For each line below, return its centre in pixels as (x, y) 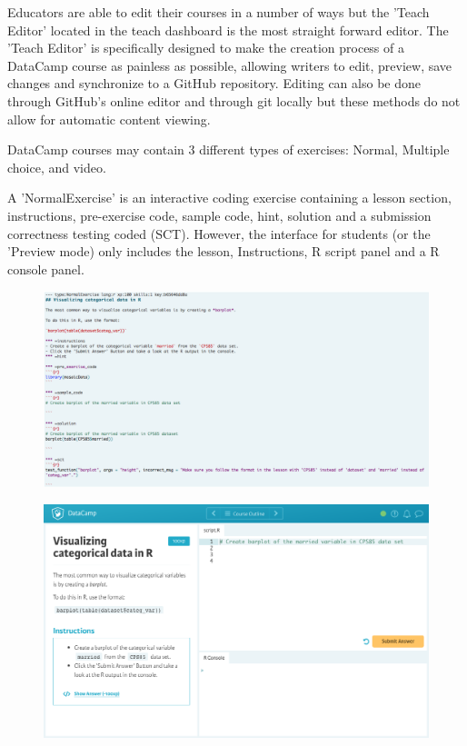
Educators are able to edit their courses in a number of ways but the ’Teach (219, 12)
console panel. (46, 269)
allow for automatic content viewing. (109, 119)
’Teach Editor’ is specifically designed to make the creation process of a (206, 48)
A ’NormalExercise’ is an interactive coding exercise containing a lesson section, (229, 198)
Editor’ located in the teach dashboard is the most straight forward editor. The (228, 30)
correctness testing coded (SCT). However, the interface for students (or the (219, 233)
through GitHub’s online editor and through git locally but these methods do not (234, 100)
